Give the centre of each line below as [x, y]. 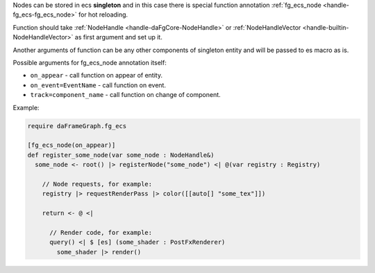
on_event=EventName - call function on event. [98, 85]
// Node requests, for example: [97, 184]
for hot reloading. [103, 15]
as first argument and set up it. [118, 37]
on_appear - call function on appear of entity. [97, 76]
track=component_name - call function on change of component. [126, 95]
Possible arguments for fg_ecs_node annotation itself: [90, 62]
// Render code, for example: [101, 232]
